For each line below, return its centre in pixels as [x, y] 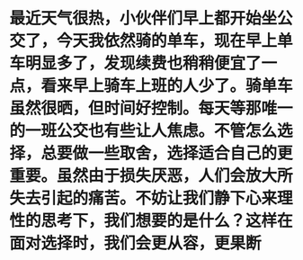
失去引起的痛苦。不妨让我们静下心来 [143, 198]
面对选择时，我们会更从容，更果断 [136, 243]
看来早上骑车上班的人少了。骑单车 [167, 86]
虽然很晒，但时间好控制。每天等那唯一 [151, 108]
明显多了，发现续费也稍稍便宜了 [144, 63]
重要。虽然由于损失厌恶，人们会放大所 [151, 176]
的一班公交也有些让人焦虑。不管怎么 [143, 131]
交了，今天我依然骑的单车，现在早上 [143, 41]
